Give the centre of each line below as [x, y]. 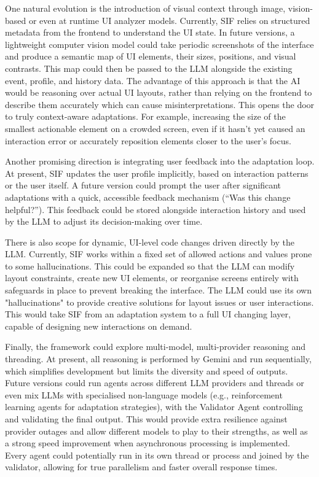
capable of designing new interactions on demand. [99, 326]
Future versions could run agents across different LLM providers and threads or [155, 383]
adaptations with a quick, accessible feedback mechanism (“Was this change [148, 197]
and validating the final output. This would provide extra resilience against [146, 419]
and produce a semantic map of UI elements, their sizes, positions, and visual [151, 56]
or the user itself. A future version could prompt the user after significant [143, 185]
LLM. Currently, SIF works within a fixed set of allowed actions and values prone [159, 254]
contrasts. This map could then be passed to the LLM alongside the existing [149, 68]
